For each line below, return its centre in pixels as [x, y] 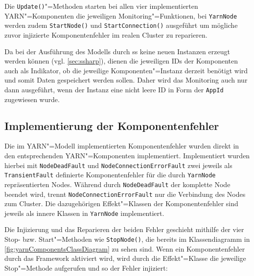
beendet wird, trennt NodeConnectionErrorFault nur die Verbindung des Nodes [125, 194]
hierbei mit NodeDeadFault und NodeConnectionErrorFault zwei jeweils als [118, 165]
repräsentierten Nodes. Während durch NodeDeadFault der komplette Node [117, 184]
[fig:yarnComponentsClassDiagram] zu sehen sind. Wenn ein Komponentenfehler [125, 248]
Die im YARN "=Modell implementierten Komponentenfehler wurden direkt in [122, 146]
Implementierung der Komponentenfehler [112, 125]
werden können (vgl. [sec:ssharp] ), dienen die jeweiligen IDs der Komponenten [121, 61]
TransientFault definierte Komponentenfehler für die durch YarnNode [110, 175]
